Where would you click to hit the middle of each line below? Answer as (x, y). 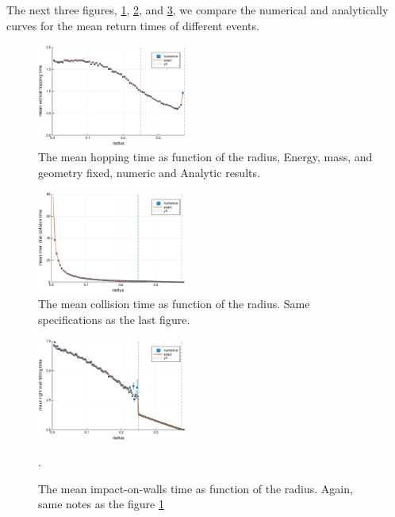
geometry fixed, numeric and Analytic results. (149, 172)
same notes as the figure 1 (101, 504)
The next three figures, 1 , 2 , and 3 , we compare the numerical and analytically (197, 10)
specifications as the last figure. (114, 319)
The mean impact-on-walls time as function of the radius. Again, (196, 488)
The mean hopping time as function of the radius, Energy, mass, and (205, 157)
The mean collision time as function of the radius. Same (174, 304)
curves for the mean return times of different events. (133, 25)
